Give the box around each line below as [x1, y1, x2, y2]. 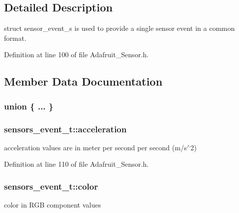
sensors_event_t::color [4, 180, 98, 192]
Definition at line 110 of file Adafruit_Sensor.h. [4, 159, 149, 169]
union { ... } [4, 100, 54, 112]
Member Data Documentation [4, 74, 163, 89]
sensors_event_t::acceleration [4, 122, 127, 135]
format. [4, 32, 26, 43]
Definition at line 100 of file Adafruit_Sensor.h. [4, 49, 149, 60]
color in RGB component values [4, 200, 101, 210]
